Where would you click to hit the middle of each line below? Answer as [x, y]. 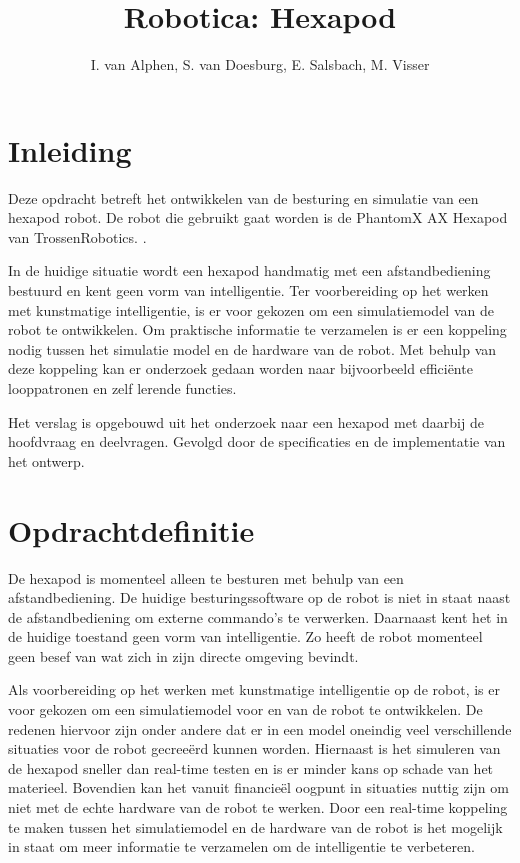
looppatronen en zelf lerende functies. [122, 388]
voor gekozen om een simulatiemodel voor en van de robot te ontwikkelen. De [245, 709]
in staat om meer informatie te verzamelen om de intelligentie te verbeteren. [241, 846]
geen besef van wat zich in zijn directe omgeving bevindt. [183, 655]
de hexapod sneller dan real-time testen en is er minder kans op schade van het [251, 767]
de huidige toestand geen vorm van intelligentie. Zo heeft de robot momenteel [245, 636]
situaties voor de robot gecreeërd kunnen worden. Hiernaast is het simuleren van [254, 748]
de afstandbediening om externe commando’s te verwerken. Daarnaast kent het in [258, 616]
